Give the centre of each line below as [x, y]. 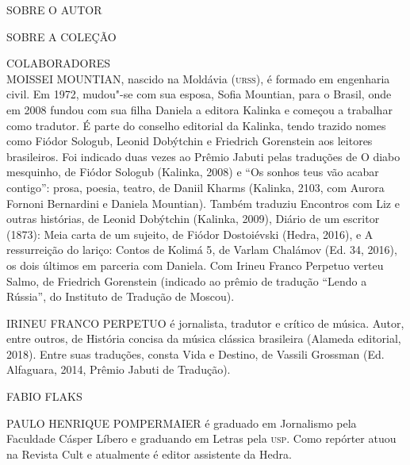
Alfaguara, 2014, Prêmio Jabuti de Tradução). [119, 369]
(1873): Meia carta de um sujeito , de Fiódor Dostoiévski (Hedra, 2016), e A [190, 234]
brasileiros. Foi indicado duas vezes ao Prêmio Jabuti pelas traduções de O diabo [203, 156]
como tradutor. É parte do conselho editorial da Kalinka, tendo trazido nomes [196, 125]
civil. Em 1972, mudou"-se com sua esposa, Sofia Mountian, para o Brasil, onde [199, 94]
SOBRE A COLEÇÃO [61, 36]
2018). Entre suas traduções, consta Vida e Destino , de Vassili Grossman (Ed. [195, 354]
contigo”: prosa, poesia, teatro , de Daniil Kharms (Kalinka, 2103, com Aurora [195, 187]
